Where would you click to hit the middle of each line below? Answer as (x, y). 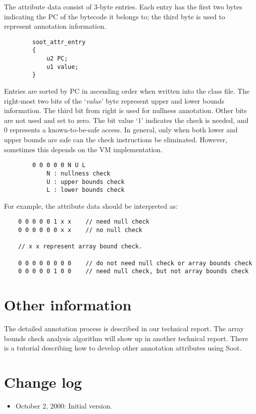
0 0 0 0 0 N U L (59, 165)
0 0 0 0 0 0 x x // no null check (80, 230)
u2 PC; (57, 59)
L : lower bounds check (85, 190)
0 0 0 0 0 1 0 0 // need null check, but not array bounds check (133, 271)
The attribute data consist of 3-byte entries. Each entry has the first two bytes (123, 6)
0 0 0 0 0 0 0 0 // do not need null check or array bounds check (135, 263)
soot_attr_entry (59, 42)
